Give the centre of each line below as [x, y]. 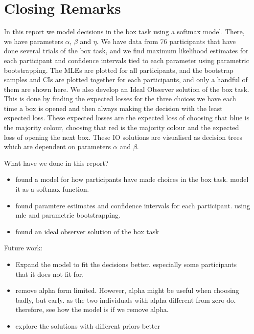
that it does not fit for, [50, 274]
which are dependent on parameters [58, 146]
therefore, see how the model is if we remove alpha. [92, 309]
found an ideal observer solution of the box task [87, 231]
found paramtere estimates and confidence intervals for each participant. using [133, 205]
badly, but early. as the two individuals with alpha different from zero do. [126, 300]
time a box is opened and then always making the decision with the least [113, 108]
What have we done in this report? [56, 163]
